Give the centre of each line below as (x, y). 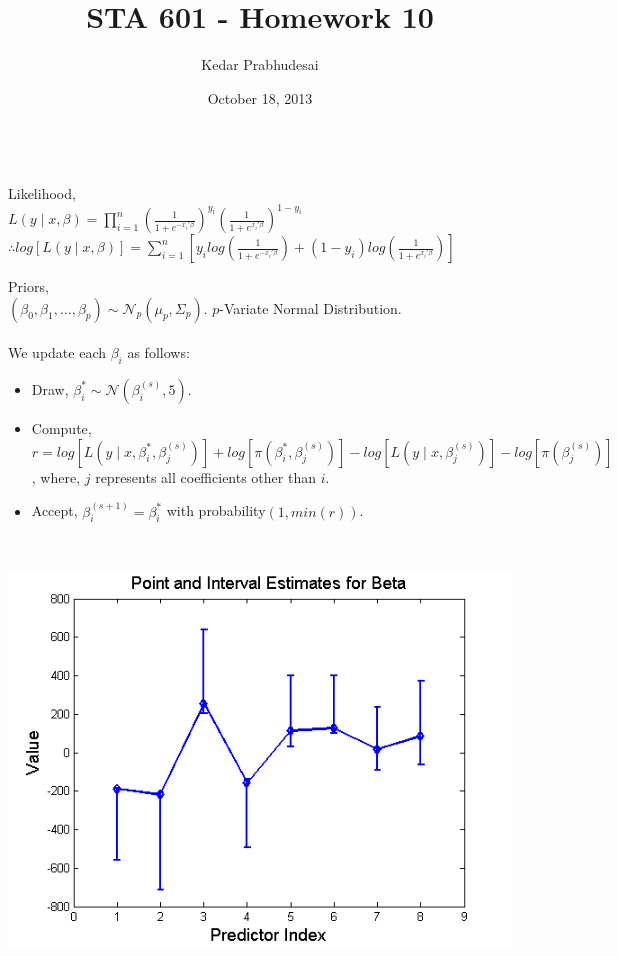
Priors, (28, 286)
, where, (56, 476)
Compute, (61, 427)
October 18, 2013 (260, 97)
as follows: (158, 352)
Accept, (54, 510)
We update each (57, 352)
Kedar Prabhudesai (260, 64)
